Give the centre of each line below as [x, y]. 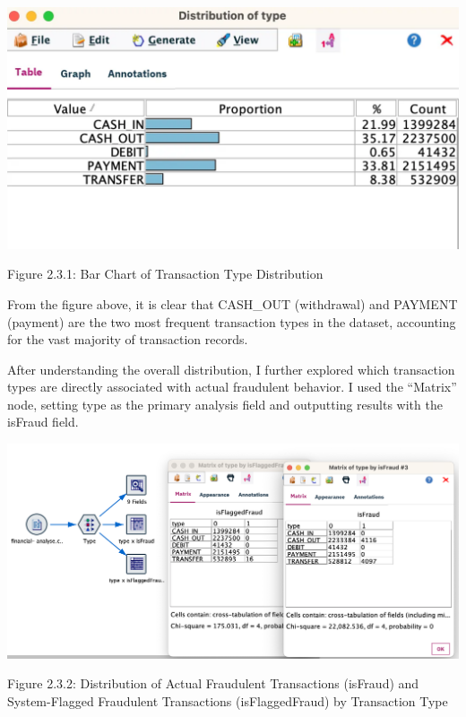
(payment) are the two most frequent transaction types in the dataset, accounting [232, 321]
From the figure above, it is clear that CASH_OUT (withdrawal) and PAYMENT [233, 303]
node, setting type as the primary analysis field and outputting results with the [225, 404]
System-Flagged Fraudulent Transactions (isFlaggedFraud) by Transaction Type [228, 700]
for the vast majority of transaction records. [128, 339]
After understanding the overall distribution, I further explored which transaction [231, 369]
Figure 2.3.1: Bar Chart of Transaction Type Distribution [165, 274]
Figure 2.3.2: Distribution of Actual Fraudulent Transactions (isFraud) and [213, 683]
